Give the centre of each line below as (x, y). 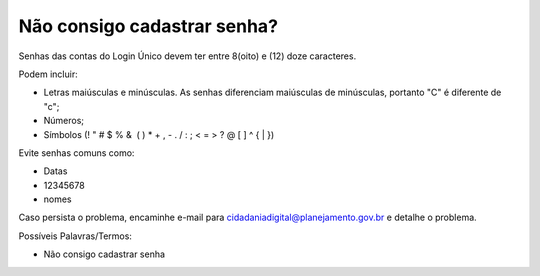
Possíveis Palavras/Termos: (75, 236)
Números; (64, 121)
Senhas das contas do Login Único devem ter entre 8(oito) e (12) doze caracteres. (187, 56)
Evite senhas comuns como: (76, 152)
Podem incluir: (48, 74)
